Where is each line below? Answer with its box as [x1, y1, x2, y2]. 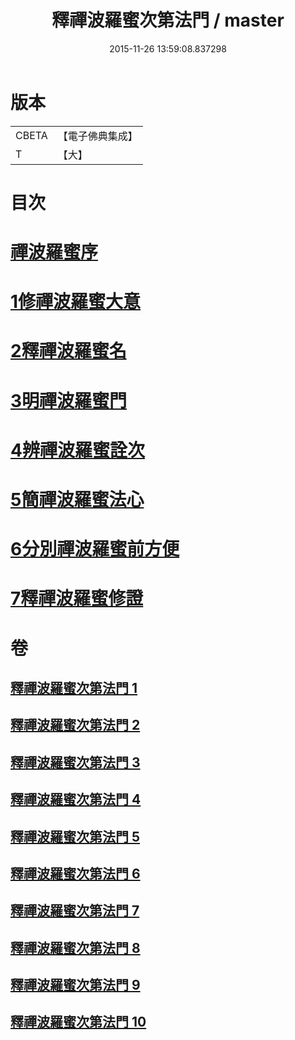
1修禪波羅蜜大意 [10, 291, 142, 313]
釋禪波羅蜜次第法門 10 [10, 1014, 147, 1031]
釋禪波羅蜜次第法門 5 [10, 828, 141, 845]
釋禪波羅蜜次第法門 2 [10, 717, 141, 734]
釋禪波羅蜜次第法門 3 [10, 754, 141, 771]
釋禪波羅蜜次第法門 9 [10, 977, 141, 994]
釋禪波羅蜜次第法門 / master [51, 9, 285, 32]
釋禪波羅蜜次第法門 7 [10, 902, 140, 920]
